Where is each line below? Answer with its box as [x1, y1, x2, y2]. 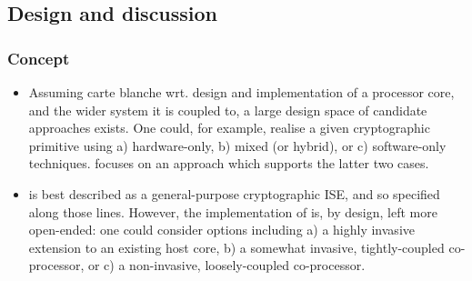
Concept [7, 46, 70, 69]
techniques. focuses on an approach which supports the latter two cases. [28, 154, 429, 173]
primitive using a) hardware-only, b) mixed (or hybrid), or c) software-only [28, 135, 447, 155]
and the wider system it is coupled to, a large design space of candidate [28, 100, 427, 119]
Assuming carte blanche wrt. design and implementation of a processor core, [28, 83, 455, 101]
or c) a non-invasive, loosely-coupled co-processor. [87, 256, 366, 275]
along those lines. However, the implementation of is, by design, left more [28, 202, 437, 221]
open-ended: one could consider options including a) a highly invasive [28, 220, 415, 239]
